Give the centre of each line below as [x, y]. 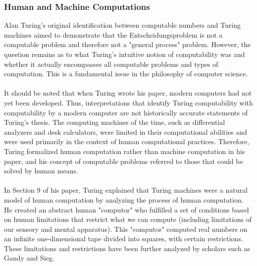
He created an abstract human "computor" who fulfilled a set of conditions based [127, 209]
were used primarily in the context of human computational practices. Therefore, [127, 141]
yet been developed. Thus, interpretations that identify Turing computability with [128, 102]
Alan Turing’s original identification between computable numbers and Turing [122, 25]
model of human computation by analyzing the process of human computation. [124, 199]
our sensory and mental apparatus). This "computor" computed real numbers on [126, 229]
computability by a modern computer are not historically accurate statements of [126, 112]
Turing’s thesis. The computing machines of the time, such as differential [115, 122]
